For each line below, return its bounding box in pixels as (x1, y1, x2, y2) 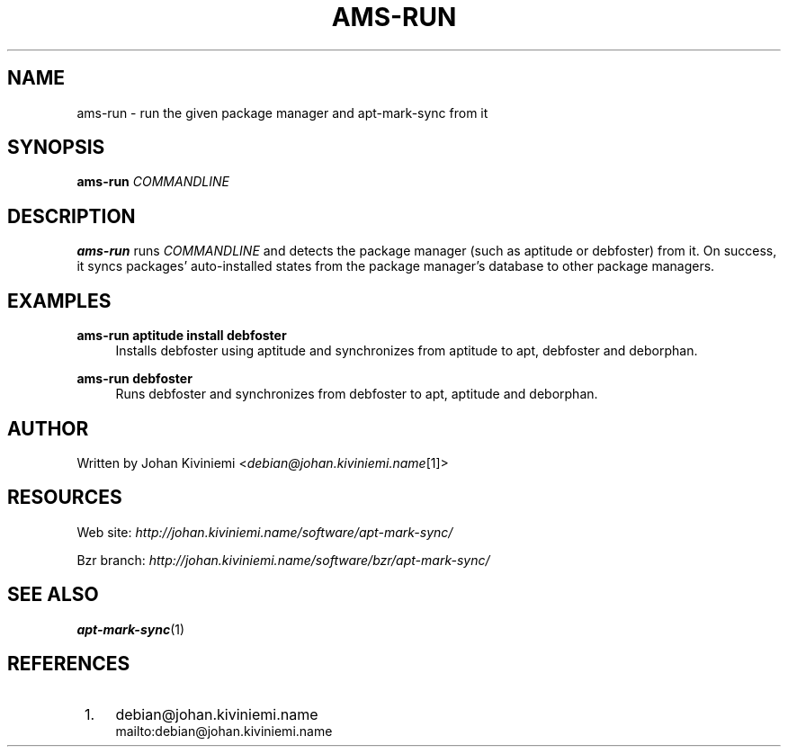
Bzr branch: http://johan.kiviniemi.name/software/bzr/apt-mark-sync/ (76, 552, 490, 568)
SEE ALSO (7, 583, 99, 606)
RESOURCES (7, 486, 122, 509)
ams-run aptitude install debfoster (76, 328, 287, 344)
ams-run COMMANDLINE (76, 174, 229, 190)
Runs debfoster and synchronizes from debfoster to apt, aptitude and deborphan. (115, 386, 598, 402)
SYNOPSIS (7, 136, 105, 159)
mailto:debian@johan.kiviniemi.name (115, 723, 333, 739)
